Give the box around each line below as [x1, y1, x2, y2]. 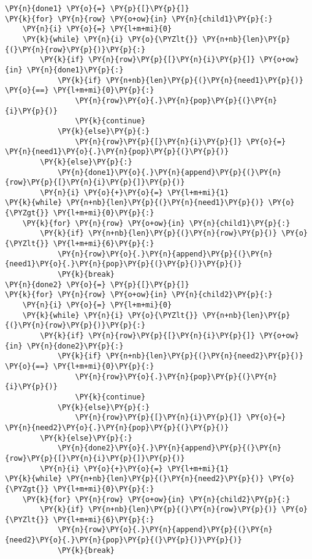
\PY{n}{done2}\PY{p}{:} [26, 341, 124, 350]
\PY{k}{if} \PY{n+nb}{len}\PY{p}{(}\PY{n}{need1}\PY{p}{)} [57, 75, 303, 85]
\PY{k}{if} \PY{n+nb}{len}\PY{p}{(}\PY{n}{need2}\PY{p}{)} [57, 352, 303, 361]
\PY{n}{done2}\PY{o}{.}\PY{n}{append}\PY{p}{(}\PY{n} [57, 444, 282, 453]
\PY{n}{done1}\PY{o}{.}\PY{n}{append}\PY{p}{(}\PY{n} [57, 168, 282, 177]
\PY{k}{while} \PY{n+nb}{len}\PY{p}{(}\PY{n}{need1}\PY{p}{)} [5, 198, 264, 207]
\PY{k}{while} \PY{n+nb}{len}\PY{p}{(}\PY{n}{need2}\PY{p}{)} [5, 474, 264, 484]
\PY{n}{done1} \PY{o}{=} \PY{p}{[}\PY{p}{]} [5, 4, 189, 13]
